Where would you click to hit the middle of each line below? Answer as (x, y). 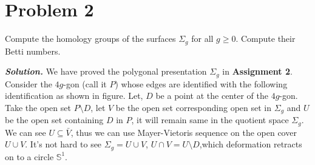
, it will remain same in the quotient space (210, 120)
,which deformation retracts (251, 144)
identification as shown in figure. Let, (74, 96)
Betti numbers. (33, 51)
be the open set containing (54, 120)
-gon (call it (85, 83)
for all (202, 39)
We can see (25, 132)
